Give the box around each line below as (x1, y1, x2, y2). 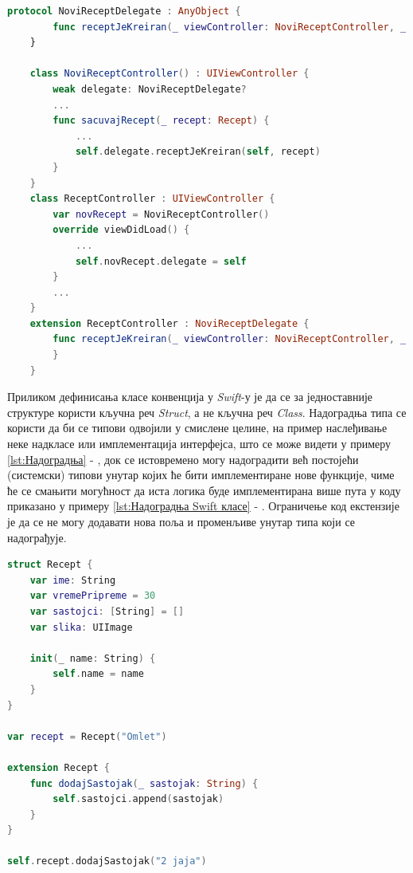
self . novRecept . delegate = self (75, 255, 247, 267)
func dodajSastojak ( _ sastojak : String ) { (29, 777, 259, 789)
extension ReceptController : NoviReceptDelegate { (29, 317, 310, 329)
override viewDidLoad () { (53, 224, 190, 236)
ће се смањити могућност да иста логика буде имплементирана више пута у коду (7, 482, 401, 498)
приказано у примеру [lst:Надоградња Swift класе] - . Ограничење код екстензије (7, 497, 399, 514)
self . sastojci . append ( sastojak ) (53, 793, 224, 805)
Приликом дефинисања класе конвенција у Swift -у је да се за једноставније (7, 388, 373, 405)
